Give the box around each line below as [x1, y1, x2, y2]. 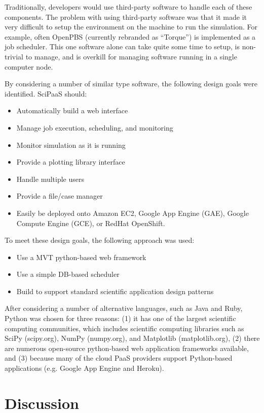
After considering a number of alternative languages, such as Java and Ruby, [5, 303, 243, 313]
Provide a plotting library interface [16, 156, 125, 167]
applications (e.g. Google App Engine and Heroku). [5, 363, 164, 373]
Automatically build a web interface [16, 105, 128, 116]
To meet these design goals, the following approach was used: [5, 235, 195, 245]
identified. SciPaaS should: [5, 88, 87, 99]
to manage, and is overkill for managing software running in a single [25, 51, 237, 61]
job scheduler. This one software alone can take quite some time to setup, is [5, 41, 240, 52]
